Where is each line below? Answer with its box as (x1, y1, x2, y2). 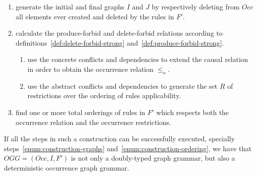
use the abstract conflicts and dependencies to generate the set (27, 80, 218, 91)
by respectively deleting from (152, 1, 240, 11)
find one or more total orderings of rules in (15, 107, 146, 117)
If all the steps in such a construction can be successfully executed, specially (4, 133, 235, 144)
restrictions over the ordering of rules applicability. (27, 90, 181, 101)
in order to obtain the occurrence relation (27, 63, 154, 74)
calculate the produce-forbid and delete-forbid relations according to (15, 28, 223, 38)
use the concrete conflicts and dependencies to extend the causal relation (27, 54, 248, 64)
